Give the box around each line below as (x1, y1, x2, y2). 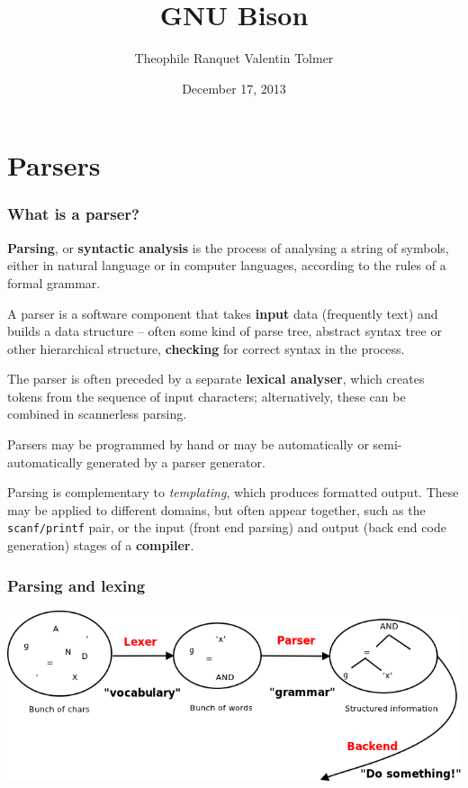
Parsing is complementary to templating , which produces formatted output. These (7, 483, 459, 502)
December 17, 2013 (182, 78, 286, 97)
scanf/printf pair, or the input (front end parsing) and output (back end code (7, 518, 446, 537)
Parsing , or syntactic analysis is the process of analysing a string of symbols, (7, 238, 449, 257)
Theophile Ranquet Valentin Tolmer (134, 49, 334, 68)
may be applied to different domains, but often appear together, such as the (7, 500, 426, 519)
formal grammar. (7, 273, 101, 292)
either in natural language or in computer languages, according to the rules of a (7, 256, 446, 275)
